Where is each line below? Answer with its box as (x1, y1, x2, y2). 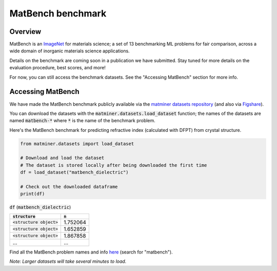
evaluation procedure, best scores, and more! (9, 65, 106, 71)
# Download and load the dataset (20, 155, 105, 161)
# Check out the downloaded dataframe (20, 184, 118, 190)
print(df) (20, 191, 45, 197)
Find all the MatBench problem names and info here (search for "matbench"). (9, 249, 173, 255)
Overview (9, 27, 42, 36)
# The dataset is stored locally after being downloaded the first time (20, 162, 207, 168)
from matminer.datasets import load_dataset (20, 141, 134, 146)
